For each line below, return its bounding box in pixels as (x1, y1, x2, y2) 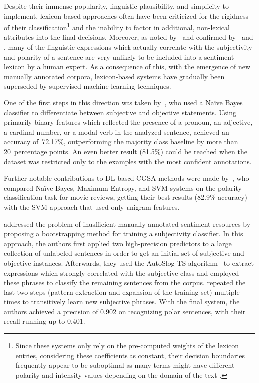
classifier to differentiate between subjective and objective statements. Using (4, 107, 236, 117)
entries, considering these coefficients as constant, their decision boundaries (15, 350, 245, 360)
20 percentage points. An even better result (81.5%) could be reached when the (4, 146, 247, 156)
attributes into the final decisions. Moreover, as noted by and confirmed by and (4, 32, 253, 42)
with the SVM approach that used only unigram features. (4, 201, 180, 212)
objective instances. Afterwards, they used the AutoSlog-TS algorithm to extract (4, 257, 254, 268)
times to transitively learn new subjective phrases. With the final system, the (4, 296, 240, 307)
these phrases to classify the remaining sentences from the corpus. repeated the (4, 277, 246, 287)
